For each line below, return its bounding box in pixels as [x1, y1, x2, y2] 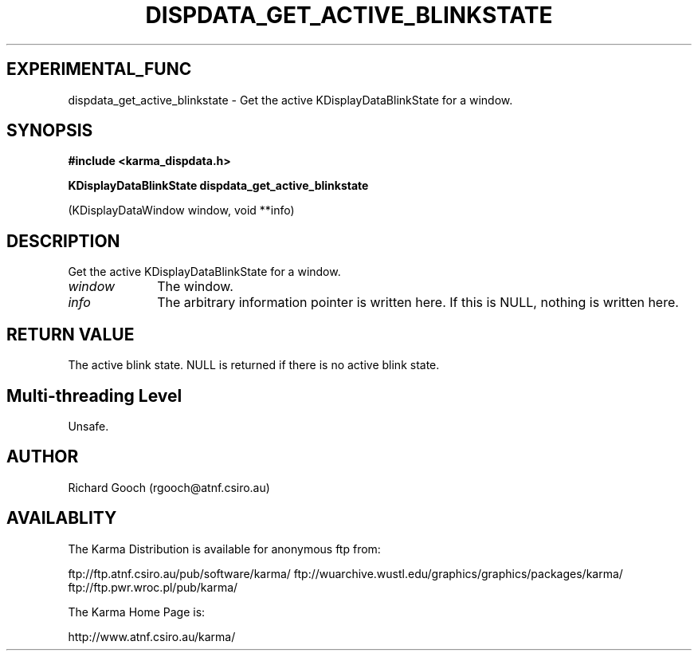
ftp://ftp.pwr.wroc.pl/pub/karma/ [68, 580, 238, 594]
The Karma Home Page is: [68, 604, 206, 619]
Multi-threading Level [6, 385, 182, 406]
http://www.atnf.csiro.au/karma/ [68, 629, 236, 643]
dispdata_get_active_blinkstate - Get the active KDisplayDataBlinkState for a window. [68, 92, 513, 107]
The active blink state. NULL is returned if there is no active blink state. [68, 358, 440, 372]
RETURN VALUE [6, 324, 135, 344]
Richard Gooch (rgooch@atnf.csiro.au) [68, 480, 270, 494]
